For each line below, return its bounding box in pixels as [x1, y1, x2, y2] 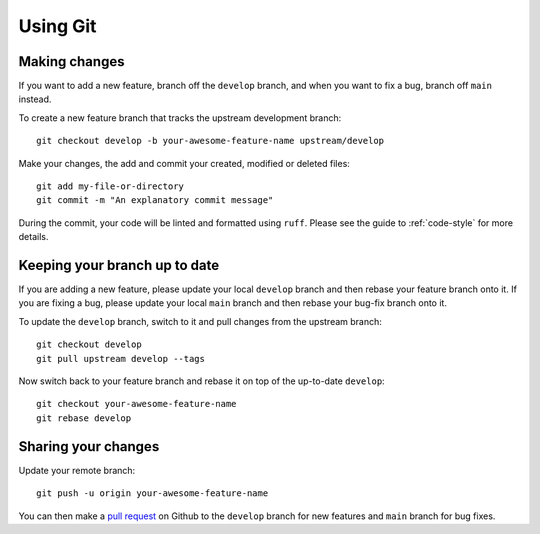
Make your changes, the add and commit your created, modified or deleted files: [18, 157, 350, 169]
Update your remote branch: [18, 464, 136, 476]
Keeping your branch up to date [18, 257, 220, 274]
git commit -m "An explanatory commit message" [36, 195, 274, 206]
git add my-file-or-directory [36, 181, 185, 192]
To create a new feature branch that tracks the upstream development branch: [18, 111, 342, 124]
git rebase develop [36, 412, 132, 424]
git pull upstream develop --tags [36, 353, 205, 364]
